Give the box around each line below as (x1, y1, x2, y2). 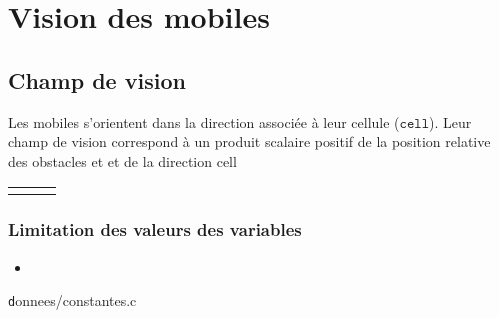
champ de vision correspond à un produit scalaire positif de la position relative (8, 131, 491, 152)
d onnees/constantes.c (8, 290, 137, 311)
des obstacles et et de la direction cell (8, 150, 237, 171)
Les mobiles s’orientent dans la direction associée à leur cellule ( (8, 111, 400, 132)
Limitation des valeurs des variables (8, 217, 302, 242)
